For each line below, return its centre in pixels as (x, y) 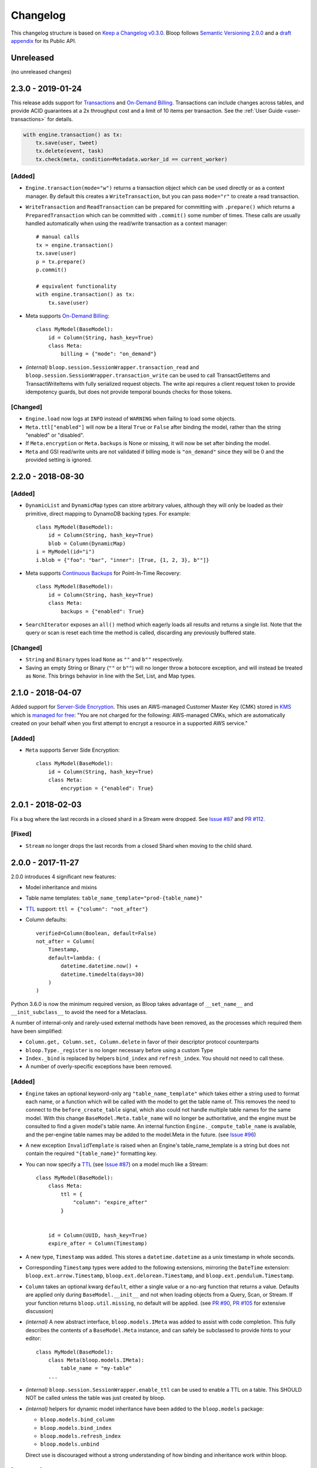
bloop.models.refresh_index (81, 1436)
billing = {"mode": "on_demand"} (109, 354)
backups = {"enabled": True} (103, 611)
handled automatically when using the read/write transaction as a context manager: (127, 223)
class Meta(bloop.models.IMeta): (96, 1360)
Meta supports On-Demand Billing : (68, 316)
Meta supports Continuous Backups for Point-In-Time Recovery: (103, 573)
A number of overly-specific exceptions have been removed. (99, 1066)
